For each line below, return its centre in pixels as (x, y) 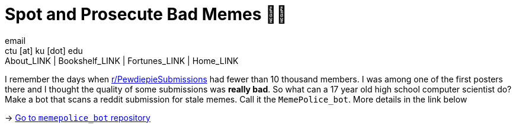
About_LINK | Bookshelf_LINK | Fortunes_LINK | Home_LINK (122, 60)
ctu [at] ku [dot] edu (44, 50)
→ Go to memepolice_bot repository (78, 117)
